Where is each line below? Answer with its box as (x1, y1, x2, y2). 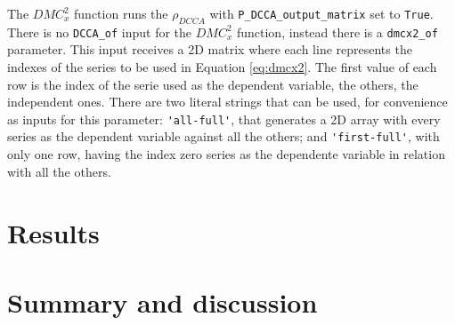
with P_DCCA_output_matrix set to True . (209, 4, 434, 22)
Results (7, 214, 100, 250)
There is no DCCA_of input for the (7, 22, 192, 41)
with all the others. (7, 162, 111, 180)
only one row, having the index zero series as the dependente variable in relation (7, 145, 445, 163)
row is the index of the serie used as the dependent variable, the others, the (7, 75, 418, 93)
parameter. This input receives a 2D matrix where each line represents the (7, 40, 412, 59)
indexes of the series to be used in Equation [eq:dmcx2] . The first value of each (7, 58, 437, 76)
